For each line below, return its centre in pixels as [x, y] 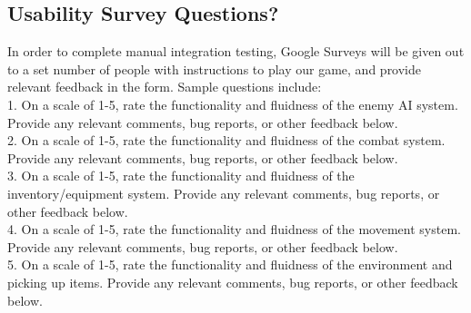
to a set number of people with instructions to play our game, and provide [215, 68]
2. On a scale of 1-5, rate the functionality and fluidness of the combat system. [226, 140]
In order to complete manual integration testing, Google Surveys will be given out [236, 51]
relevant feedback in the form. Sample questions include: [165, 87]
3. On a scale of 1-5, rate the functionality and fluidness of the [181, 176]
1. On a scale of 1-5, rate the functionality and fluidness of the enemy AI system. [233, 104]
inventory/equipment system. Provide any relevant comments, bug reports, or [224, 193]
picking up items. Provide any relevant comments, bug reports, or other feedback [233, 282]
